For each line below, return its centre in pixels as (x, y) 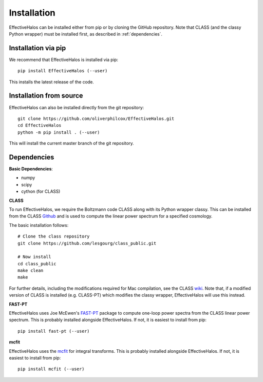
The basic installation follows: (39, 225)
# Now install (34, 257)
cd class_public (37, 264)
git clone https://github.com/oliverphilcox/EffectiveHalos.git (96, 119)
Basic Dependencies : (31, 169)
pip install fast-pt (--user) (54, 331)
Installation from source (46, 96)
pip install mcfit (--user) (51, 369)
